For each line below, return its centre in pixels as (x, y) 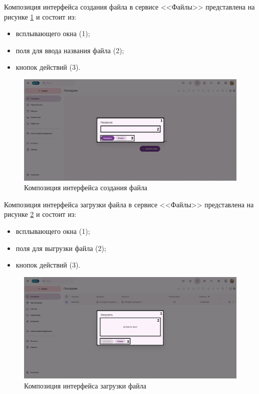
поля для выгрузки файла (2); (61, 248)
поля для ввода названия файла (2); (70, 50)
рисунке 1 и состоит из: (40, 16)
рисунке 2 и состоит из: (40, 214)
